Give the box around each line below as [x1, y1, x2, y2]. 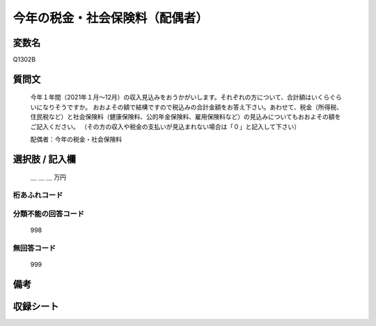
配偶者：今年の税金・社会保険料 [30, 136, 122, 144]
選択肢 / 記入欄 [13, 153, 77, 165]
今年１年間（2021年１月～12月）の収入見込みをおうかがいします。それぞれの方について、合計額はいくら [30, 93, 330, 101]
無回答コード [13, 243, 56, 253]
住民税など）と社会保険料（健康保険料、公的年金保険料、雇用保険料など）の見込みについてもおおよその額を [30, 113, 341, 121]
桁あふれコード [13, 190, 63, 200]
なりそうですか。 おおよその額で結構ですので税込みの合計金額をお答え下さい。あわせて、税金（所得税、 [42, 103, 343, 111]
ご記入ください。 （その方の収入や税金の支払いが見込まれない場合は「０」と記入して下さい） [30, 122, 301, 131]
